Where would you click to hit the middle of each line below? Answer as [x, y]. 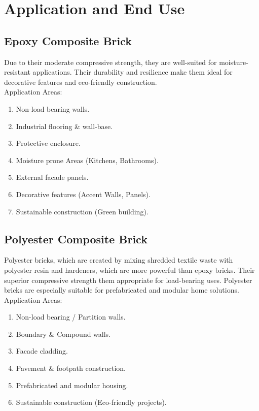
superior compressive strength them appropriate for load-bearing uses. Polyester [128, 280]
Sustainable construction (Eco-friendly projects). [91, 402]
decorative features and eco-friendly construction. [81, 82]
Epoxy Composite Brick [68, 40]
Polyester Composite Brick [76, 239]
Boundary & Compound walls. [63, 334]
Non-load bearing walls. [53, 108]
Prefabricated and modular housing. [72, 385]
